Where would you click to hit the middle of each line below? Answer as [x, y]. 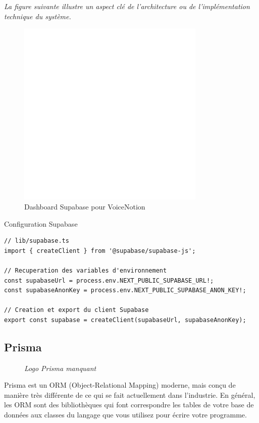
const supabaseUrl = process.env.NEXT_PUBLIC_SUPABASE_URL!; [109, 280]
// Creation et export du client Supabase [76, 310]
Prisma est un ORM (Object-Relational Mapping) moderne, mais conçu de [120, 385]
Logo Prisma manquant [60, 368]
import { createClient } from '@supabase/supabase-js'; [100, 251]
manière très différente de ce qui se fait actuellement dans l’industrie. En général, [130, 394]
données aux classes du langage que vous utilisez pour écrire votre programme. [125, 415]
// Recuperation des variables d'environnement [86, 270]
